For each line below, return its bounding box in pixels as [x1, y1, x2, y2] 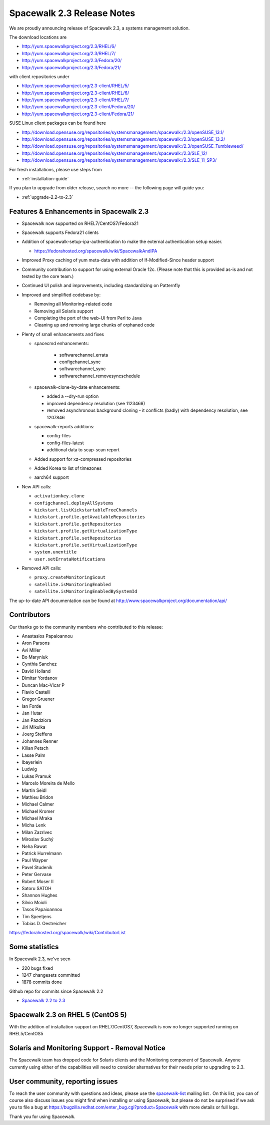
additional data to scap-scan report [46, 447, 120, 453]
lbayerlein [21, 759, 42, 765]
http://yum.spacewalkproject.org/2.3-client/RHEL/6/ [21, 90, 129, 96]
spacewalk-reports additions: [34, 424, 94, 430]
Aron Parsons [21, 640, 50, 646]
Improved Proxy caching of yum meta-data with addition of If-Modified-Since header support [21, 257, 214, 263]
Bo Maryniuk [21, 654, 48, 660]
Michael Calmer [21, 801, 54, 807]
